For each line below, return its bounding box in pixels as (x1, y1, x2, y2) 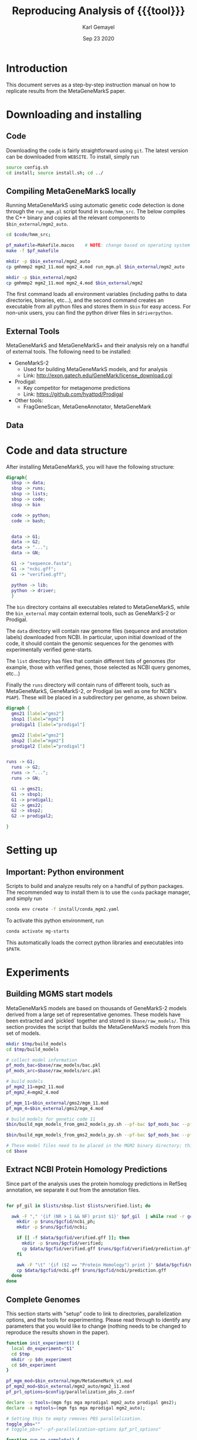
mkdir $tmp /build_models (6, 1041, 67, 1047)
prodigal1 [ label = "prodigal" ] (11, 721, 85, 728)
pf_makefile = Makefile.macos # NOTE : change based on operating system (6, 243, 191, 248)
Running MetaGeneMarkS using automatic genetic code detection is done (6, 201, 185, 209)
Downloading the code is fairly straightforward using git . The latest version (6, 147, 189, 154)
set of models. (6, 1029, 41, 1037)
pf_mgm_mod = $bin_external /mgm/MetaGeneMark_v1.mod (6, 1378, 133, 1384)
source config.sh (6, 164, 49, 170)
